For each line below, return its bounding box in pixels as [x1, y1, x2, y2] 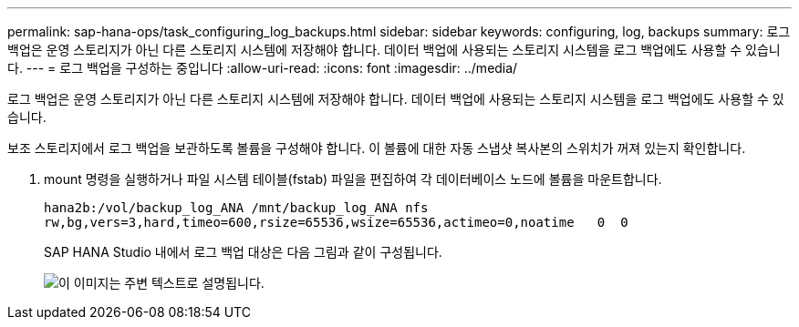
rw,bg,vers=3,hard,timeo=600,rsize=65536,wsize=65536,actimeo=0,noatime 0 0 [44, 215, 628, 230]
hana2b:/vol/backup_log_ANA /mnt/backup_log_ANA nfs [44, 200, 429, 215]
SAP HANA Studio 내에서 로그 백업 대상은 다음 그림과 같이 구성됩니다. [44, 244, 442, 260]
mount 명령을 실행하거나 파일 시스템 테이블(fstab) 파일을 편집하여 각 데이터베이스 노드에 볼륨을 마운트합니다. [44, 171, 662, 187]
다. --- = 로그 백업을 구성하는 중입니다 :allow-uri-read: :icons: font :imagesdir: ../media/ [7, 60, 518, 76]
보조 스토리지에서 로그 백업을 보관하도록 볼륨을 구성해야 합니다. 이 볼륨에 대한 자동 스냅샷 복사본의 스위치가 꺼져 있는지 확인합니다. [7, 140, 746, 156]
